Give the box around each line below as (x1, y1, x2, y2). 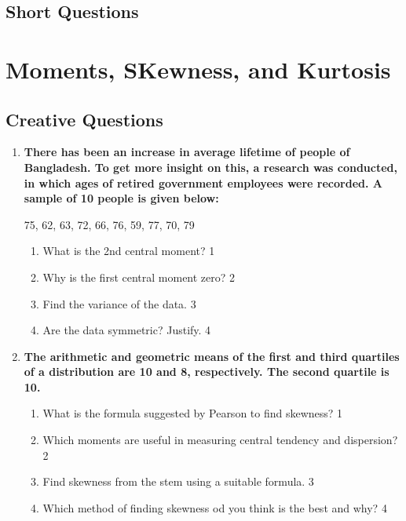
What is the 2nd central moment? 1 (42, 242, 215, 259)
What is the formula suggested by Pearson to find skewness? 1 (42, 405, 343, 421)
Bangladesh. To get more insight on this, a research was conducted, (24, 158, 397, 175)
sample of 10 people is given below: (24, 190, 219, 206)
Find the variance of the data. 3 (42, 295, 196, 312)
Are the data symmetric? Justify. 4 (42, 322, 211, 338)
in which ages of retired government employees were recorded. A (24, 174, 382, 191)
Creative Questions (5, 107, 163, 131)
